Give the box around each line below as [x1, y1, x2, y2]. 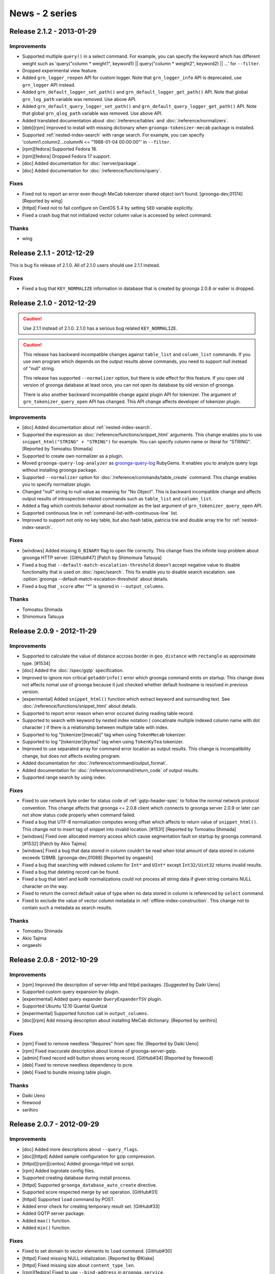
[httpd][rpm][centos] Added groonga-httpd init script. [22, 1160, 135, 1166]
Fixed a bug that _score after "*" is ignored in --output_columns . [22, 583, 165, 589]
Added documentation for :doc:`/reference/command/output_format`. [22, 760, 168, 766]
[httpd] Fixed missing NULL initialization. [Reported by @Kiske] [22, 1255, 154, 1261]
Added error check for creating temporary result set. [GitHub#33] [22, 1203, 160, 1209]
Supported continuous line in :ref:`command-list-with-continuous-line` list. [22, 510, 178, 516]
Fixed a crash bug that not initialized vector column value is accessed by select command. [22, 212, 212, 218]
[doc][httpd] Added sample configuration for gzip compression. [22, 1153, 156, 1159]
